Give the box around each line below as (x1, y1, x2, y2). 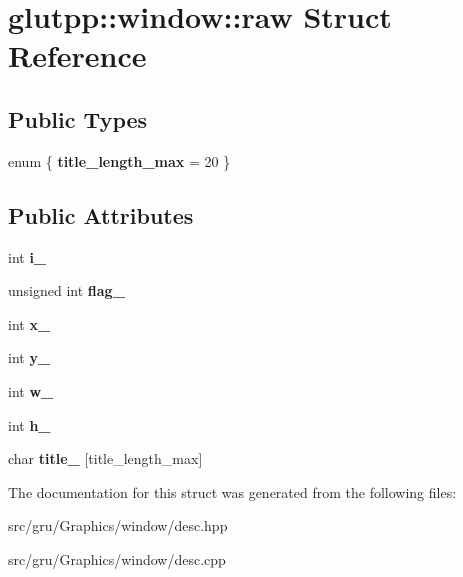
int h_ (8, 414, 51, 435)
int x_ (8, 313, 51, 334)
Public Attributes (8, 199, 194, 230)
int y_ (8, 347, 51, 368)
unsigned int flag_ (8, 280, 125, 301)
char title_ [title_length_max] (8, 448, 203, 469)
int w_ (8, 380, 54, 401)
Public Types (8, 103, 148, 134)
